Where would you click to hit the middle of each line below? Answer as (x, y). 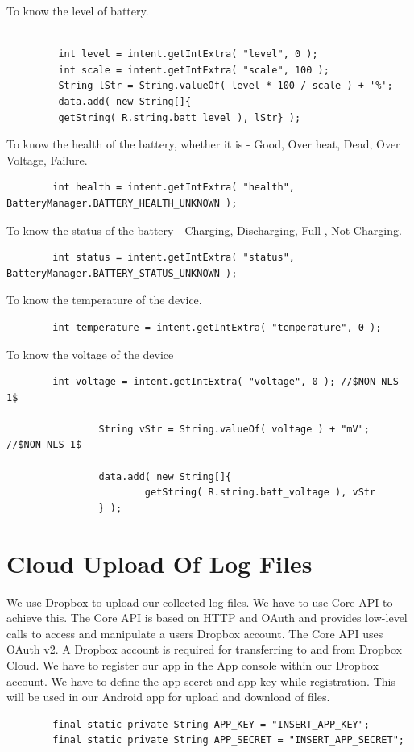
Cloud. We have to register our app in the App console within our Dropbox (193, 664)
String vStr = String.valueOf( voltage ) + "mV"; (234, 429)
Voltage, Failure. (47, 159)
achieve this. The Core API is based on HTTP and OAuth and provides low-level (207, 618)
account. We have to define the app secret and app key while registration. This (201, 681)
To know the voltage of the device (90, 354)
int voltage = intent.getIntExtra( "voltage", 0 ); (194, 382)
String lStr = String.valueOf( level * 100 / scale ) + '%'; (226, 86)
